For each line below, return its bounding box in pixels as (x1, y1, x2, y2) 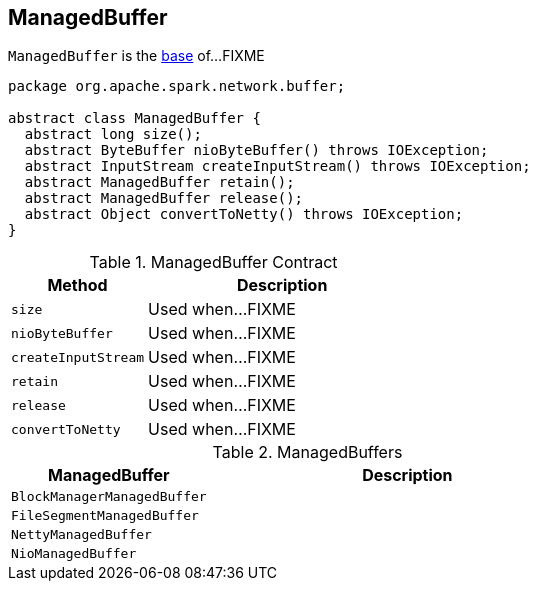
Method (47, 275, 108, 296)
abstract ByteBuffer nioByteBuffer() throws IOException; (24, 142, 489, 159)
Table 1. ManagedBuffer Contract (89, 252, 338, 273)
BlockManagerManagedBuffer (11, 489, 207, 505)
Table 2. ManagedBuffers (212, 442, 403, 463)
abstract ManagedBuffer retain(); (24, 174, 295, 191)
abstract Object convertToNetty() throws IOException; (24, 206, 464, 223)
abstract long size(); (24, 126, 202, 143)
